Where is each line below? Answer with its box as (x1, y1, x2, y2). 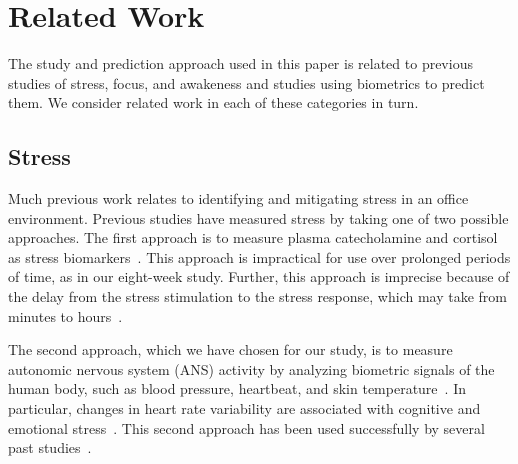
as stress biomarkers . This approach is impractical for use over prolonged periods (8, 246, 511, 267)
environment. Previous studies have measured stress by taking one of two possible (8, 207, 509, 228)
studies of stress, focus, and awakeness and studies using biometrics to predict (8, 72, 485, 93)
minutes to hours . (8, 305, 123, 326)
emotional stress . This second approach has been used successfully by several (8, 417, 485, 438)
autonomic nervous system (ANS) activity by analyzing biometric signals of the (8, 358, 495, 379)
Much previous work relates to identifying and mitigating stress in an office (8, 188, 469, 209)
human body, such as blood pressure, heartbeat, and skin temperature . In (8, 378, 466, 399)
